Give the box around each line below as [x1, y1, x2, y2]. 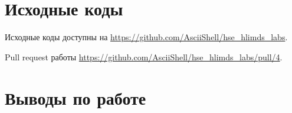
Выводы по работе [5, 85, 146, 109]
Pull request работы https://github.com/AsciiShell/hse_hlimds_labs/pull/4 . [5, 50, 283, 63]
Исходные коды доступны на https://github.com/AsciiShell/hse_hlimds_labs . [5, 31, 288, 43]
